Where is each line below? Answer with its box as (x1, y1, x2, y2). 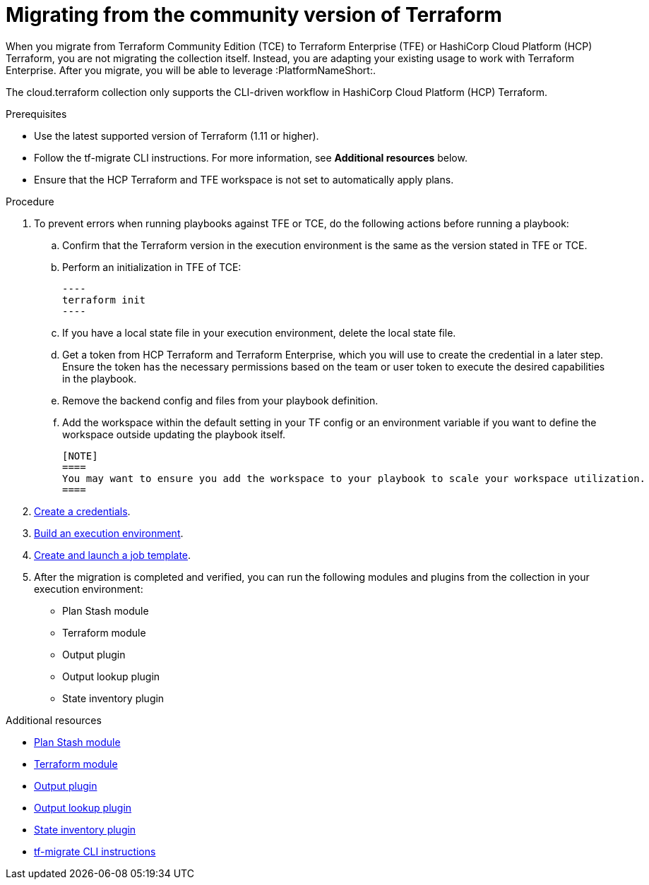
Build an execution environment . (34, 526, 184, 539)
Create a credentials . (34, 505, 131, 517)
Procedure (6, 195, 54, 207)
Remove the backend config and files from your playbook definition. (62, 394, 379, 407)
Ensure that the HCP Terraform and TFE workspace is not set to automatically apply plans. (34, 173, 454, 186)
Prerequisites (6, 107, 67, 120)
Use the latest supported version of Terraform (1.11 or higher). (34, 129, 319, 142)
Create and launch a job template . (34, 548, 191, 561)
